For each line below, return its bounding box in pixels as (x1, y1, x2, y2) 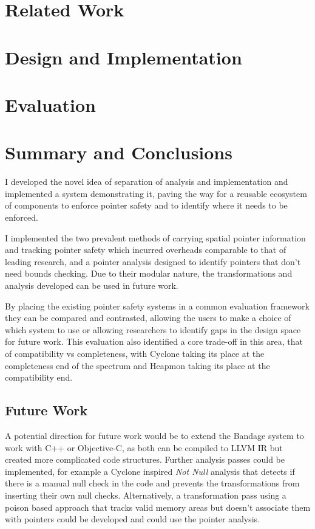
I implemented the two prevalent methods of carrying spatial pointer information (5, 231, 306, 244)
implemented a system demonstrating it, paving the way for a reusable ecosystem (5, 187, 307, 199)
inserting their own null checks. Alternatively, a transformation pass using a (5, 488, 286, 501)
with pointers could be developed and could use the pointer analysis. (5, 513, 260, 525)
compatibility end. (5, 371, 73, 384)
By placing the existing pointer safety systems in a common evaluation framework (5, 299, 310, 312)
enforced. (5, 211, 38, 224)
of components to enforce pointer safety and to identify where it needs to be (5, 199, 288, 212)
